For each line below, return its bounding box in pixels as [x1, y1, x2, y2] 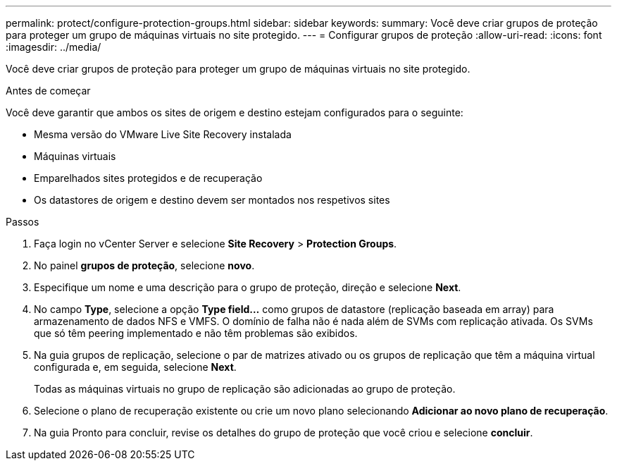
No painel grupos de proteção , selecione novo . [34, 259, 255, 271]
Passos [6, 216, 39, 228]
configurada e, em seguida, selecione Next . [34, 361, 237, 373]
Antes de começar [6, 85, 91, 97]
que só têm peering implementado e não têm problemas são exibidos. [34, 327, 358, 339]
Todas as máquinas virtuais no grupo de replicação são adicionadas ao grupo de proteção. [34, 383, 456, 395]
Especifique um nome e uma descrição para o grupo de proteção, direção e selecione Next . [34, 281, 461, 293]
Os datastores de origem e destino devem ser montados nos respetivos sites [34, 194, 390, 206]
